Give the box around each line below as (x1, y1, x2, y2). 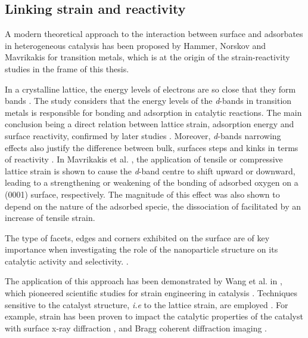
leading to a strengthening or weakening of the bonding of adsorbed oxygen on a (5, 176, 298, 189)
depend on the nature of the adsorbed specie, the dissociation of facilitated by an (5, 199, 301, 212)
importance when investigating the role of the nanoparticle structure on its (5, 243, 278, 256)
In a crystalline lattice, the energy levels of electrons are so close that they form (5, 82, 296, 95)
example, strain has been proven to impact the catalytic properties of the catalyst (5, 310, 303, 322)
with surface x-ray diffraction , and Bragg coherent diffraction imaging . (5, 321, 267, 334)
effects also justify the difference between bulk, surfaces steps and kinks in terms (5, 141, 298, 153)
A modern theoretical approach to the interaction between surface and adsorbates (5, 27, 303, 40)
